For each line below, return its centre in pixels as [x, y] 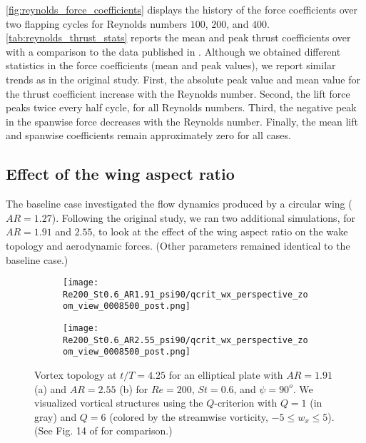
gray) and [56, 416]
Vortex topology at [76, 375]
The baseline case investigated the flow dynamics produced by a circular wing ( [179, 204]
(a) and [51, 388]
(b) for [134, 388]
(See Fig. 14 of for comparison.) [103, 431]
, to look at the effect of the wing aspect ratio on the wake [220, 231]
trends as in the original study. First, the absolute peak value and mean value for [183, 79]
